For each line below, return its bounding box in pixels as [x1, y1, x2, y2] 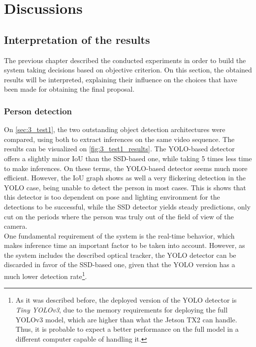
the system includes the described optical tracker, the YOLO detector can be [4, 249, 236, 260]
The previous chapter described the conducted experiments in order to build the [4, 55, 246, 65]
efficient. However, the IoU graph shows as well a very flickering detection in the [4, 173, 246, 183]
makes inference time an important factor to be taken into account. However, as [4, 240, 245, 250]
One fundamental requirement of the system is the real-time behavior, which [4, 230, 235, 241]
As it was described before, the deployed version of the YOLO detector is [15, 295, 237, 305]
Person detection [4, 104, 72, 117]
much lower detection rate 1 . [4, 270, 87, 281]
